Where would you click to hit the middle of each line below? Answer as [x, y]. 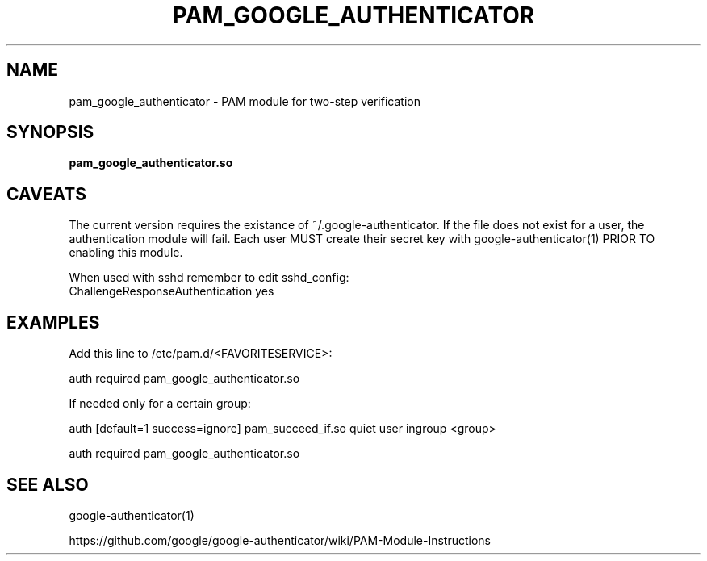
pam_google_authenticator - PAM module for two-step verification [245, 101]
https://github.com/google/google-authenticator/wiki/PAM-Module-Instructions [280, 540]
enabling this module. [126, 253]
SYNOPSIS [50, 132]
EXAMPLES [53, 322]
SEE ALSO [48, 484]
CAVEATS [46, 194]
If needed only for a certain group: [160, 404]
